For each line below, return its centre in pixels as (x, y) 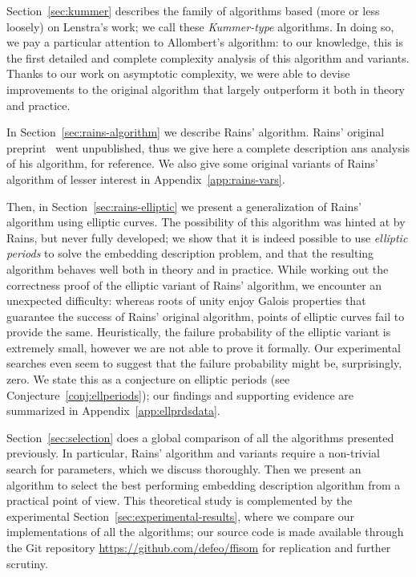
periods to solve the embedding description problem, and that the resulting (190, 253)
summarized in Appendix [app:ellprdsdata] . (113, 410)
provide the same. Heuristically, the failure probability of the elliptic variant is (199, 332)
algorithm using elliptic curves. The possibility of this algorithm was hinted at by (206, 222)
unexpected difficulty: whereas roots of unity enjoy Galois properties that (186, 301)
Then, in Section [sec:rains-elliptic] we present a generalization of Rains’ (184, 206)
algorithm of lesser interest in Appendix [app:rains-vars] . (146, 179)
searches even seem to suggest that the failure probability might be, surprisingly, (204, 363)
